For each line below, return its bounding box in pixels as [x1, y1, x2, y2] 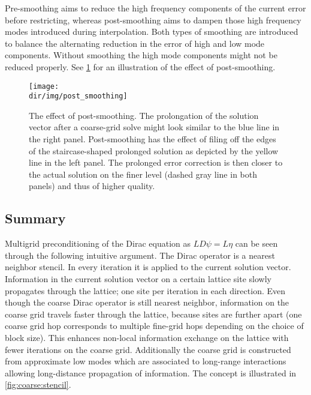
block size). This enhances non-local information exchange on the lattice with [5, 331, 289, 343]
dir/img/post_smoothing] [29, 92, 128, 101]
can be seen [235, 237, 278, 250]
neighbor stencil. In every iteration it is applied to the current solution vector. [5, 261, 291, 273]
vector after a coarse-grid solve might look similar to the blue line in [29, 121, 280, 133]
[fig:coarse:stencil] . [5, 378, 71, 391]
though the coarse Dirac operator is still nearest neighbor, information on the [5, 296, 289, 309]
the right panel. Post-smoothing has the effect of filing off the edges [29, 133, 276, 145]
